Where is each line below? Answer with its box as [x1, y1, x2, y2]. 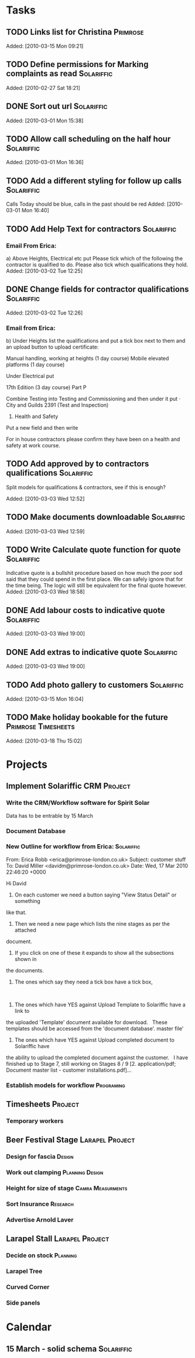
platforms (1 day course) [6, 361, 65, 368]
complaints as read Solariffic [6, 69, 113, 79]
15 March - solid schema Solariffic [6, 1344, 133, 1354]
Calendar [6, 1320, 52, 1334]
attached [14, 926, 36, 934]
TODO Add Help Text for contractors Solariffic [6, 224, 177, 234]
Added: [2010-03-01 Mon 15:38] [6, 117, 84, 124]
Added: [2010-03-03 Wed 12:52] [6, 495, 85, 502]
